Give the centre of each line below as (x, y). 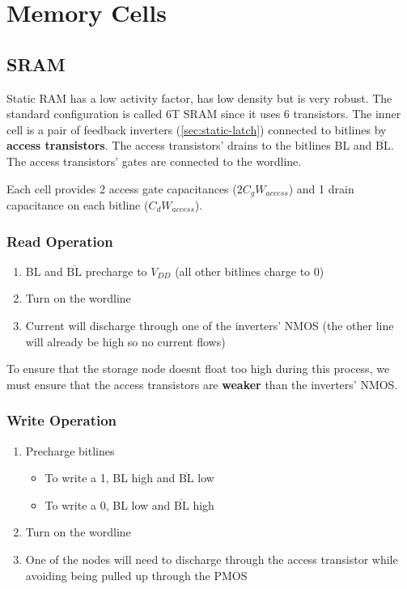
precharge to (116, 271)
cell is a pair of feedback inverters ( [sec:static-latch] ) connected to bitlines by (197, 129)
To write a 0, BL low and (108, 504)
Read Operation (60, 241)
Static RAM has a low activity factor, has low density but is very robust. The (199, 97)
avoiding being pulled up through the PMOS (136, 575)
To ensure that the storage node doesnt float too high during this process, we (198, 369)
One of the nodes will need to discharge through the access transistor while (212, 559)
